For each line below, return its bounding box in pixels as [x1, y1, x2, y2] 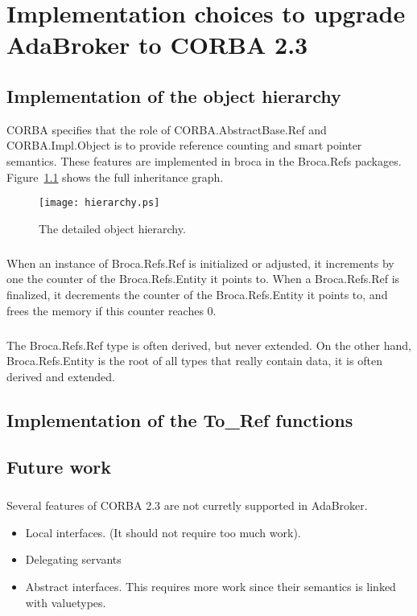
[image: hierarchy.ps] [39, 197, 160, 209]
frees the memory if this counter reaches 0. [6, 302, 217, 318]
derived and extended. [6, 368, 116, 384]
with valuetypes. [25, 593, 106, 610]
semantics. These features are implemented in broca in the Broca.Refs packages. [6, 152, 402, 169]
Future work [6, 454, 112, 479]
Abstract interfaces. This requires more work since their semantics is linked [25, 578, 396, 595]
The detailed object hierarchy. [39, 220, 186, 236]
